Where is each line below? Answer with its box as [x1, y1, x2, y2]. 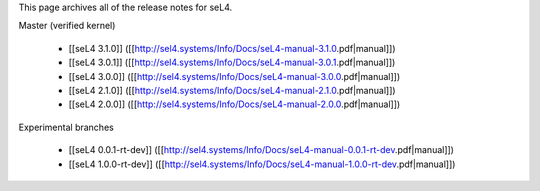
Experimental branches [18, 121, 114, 133]
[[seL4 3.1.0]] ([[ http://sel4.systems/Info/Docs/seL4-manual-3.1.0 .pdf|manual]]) [68, 42, 396, 54]
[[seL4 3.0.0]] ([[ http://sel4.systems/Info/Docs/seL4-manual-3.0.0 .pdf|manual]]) [68, 70, 401, 82]
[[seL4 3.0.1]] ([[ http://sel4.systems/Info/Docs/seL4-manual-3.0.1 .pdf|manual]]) [68, 56, 396, 69]
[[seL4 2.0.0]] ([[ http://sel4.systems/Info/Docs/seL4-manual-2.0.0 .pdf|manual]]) [68, 98, 401, 110]
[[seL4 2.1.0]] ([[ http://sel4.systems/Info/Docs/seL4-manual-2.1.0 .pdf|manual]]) [68, 84, 396, 96]
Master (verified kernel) [18, 20, 116, 32]
